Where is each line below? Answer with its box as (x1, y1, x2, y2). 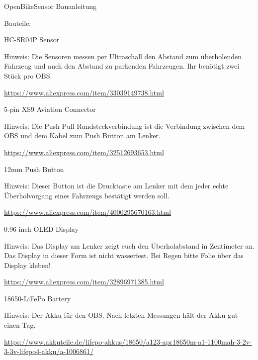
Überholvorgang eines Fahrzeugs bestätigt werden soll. (4, 190, 170, 200)
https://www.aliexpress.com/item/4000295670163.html (4, 207, 171, 217)
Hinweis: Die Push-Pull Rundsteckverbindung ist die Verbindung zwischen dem (4, 120, 245, 131)
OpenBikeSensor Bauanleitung (4, 1, 97, 11)
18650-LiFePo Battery (4, 293, 71, 303)
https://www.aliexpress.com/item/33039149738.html (4, 87, 164, 97)
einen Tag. (4, 320, 36, 330)
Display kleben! (4, 260, 51, 270)
